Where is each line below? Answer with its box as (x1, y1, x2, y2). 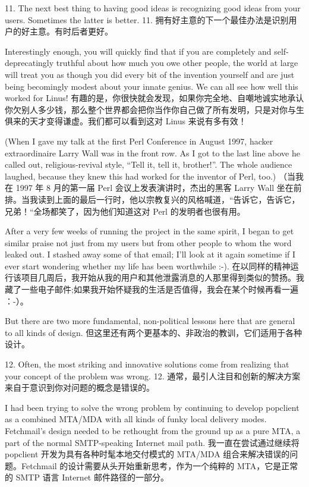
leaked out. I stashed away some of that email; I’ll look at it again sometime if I (5, 248, 296, 260)
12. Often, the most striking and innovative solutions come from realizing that (5, 358, 289, 370)
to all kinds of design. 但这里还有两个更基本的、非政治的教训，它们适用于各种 (5, 326, 302, 338)
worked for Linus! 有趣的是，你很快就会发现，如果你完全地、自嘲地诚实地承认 (5, 92, 304, 104)
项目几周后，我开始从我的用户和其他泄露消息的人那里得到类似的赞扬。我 (21, 271, 304, 284)
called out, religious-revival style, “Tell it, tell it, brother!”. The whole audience (5, 158, 292, 171)
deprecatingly (5, 56, 54, 69)
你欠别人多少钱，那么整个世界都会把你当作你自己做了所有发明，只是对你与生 (5, 103, 304, 115)
